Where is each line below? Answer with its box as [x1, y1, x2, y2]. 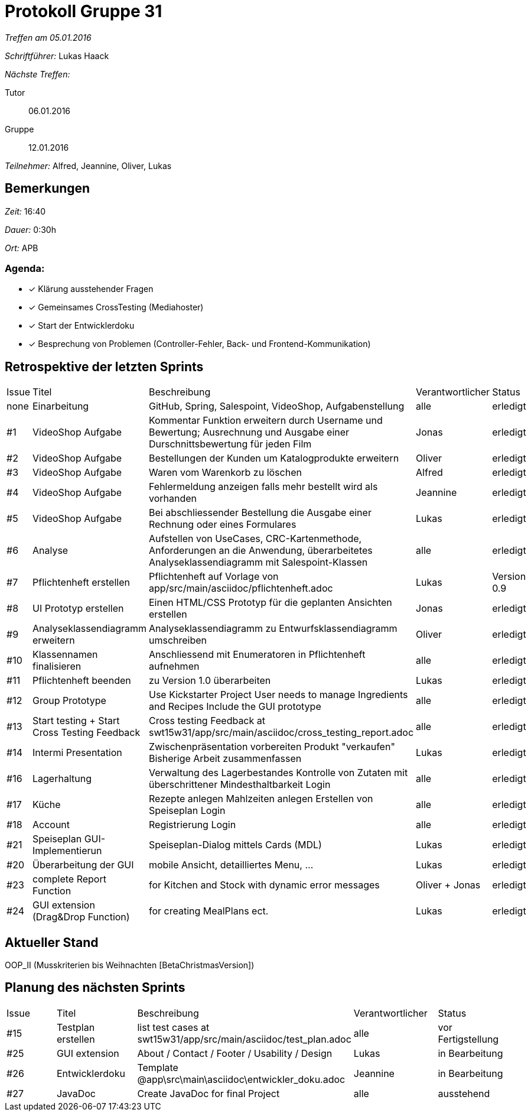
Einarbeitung [32, 400, 89, 413]
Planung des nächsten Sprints [5, 980, 185, 995]
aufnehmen [149, 660, 200, 673]
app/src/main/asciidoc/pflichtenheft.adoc [149, 582, 333, 595]
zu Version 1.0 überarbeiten [149, 674, 271, 687]
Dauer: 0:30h [5, 224, 56, 235]
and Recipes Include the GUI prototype [149, 700, 321, 713]
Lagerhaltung [32, 773, 92, 785]
